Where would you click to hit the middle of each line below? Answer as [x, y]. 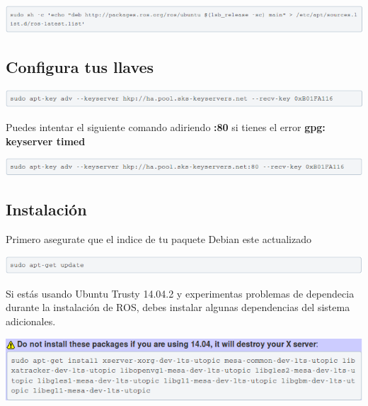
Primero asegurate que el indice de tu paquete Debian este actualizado [159, 238]
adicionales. [31, 321]
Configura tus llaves [80, 66]
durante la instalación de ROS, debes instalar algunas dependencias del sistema [178, 307]
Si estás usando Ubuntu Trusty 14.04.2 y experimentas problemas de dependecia [180, 293]
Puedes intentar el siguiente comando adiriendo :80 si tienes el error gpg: [166, 126]
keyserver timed [46, 141]
